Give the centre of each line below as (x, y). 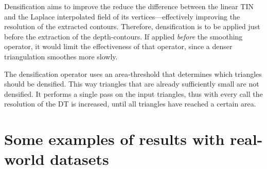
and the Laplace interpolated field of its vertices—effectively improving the (122, 16)
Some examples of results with (114, 139)
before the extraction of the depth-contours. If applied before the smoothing (123, 36)
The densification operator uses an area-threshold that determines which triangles (133, 73)
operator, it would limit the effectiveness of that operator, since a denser (118, 46)
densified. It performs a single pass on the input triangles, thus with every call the (133, 93)
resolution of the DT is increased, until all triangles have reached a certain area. (130, 104)
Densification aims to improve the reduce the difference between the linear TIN (129, 6)
